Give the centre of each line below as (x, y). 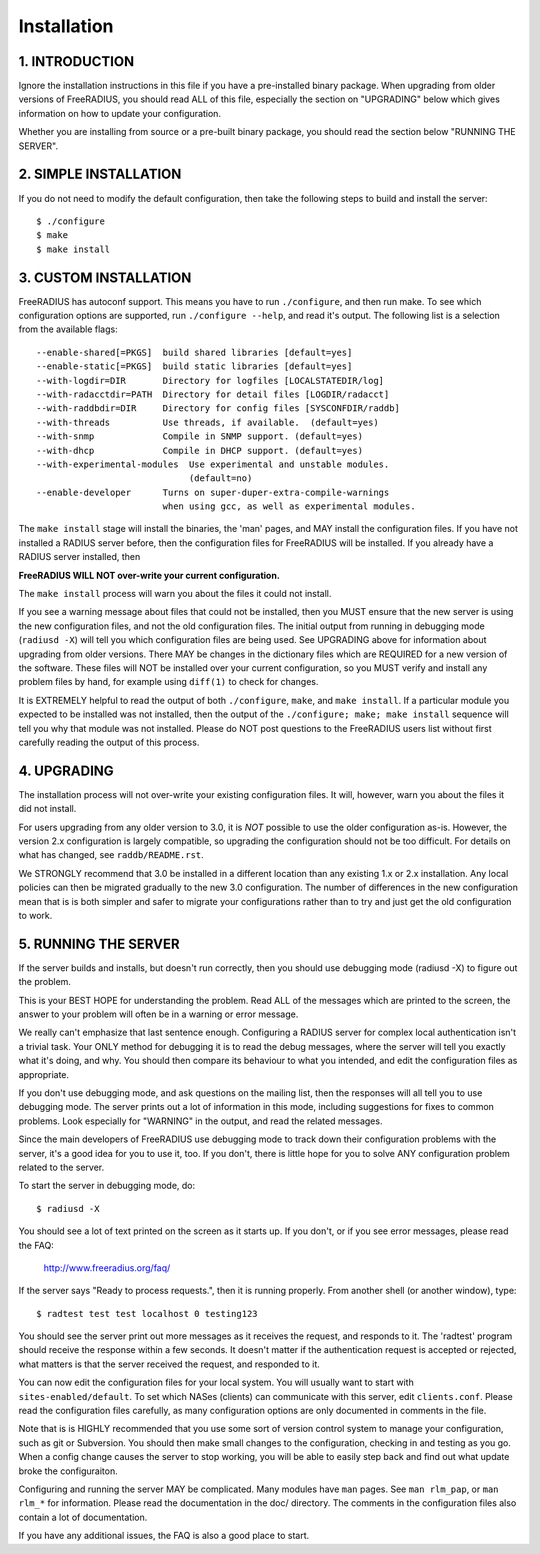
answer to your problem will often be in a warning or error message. (158, 1014)
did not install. (47, 809)
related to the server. (61, 1167)
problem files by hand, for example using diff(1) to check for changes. (168, 682)
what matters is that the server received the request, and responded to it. (169, 1364)
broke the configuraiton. (68, 1471)
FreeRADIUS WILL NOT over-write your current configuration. (149, 575)
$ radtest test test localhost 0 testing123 (147, 1313)
